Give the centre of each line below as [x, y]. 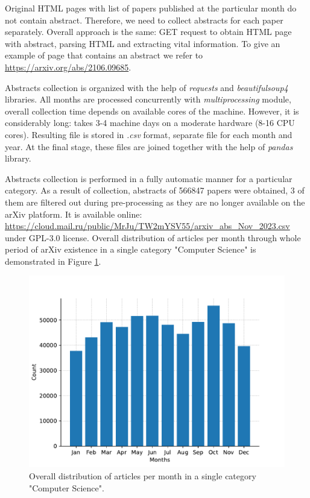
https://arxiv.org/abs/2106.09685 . [68, 67]
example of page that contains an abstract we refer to [104, 55]
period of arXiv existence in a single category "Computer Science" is [131, 249]
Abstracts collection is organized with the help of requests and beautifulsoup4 [147, 87]
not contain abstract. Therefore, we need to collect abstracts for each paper [144, 20]
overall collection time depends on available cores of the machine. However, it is [152, 111]
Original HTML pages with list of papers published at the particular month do [151, 8]
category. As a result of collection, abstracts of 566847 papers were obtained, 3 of [155, 190]
